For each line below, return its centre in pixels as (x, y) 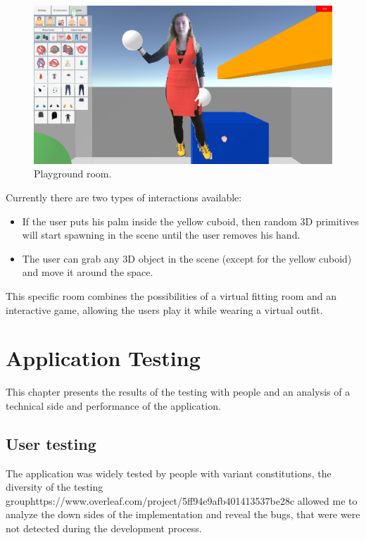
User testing (51, 443)
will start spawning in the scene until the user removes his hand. (161, 235)
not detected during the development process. (104, 528)
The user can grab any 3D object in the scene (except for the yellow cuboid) (187, 258)
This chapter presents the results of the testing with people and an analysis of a (178, 392)
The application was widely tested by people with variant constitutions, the (169, 473)
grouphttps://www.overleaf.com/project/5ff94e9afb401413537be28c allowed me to (182, 500)
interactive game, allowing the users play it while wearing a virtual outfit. (164, 309)
